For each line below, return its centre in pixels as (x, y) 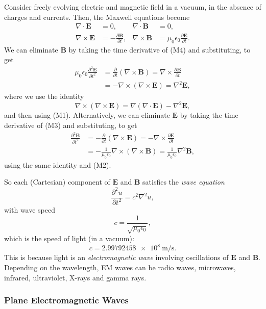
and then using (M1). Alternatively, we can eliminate (87, 115)
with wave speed (30, 209)
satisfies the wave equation (184, 182)
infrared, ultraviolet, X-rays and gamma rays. (75, 277)
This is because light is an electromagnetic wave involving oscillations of (116, 257)
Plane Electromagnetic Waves (67, 300)
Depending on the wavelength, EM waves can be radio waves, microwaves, (120, 267)
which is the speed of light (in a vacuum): (69, 238)
